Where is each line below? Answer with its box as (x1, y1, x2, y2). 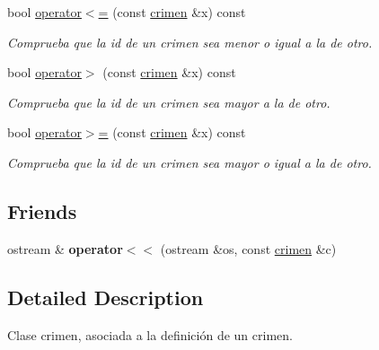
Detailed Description (7, 283, 204, 311)
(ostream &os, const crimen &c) (160, 239, 337, 258)
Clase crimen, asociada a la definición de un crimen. (7, 325, 293, 344)
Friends (7, 197, 77, 224)
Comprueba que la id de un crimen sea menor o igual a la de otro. (7, 32, 373, 51)
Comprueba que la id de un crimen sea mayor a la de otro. (7, 92, 331, 111)
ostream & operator (7, 239, 123, 258)
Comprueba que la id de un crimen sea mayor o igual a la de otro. (7, 153, 372, 171)
